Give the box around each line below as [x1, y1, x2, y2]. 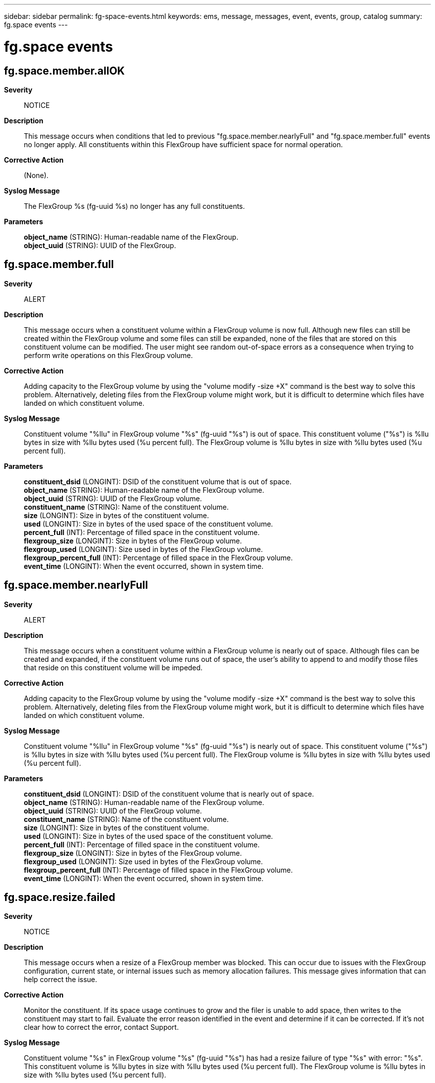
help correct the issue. [24, 975, 97, 984]
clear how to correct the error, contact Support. [24, 1023, 179, 1032]
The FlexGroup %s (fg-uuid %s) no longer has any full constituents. [24, 201, 245, 210]
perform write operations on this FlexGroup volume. [24, 351, 193, 360]
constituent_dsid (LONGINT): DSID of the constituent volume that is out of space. [24, 477, 291, 486]
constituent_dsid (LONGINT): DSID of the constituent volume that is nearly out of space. [24, 789, 314, 798]
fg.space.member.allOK [4, 64, 125, 77]
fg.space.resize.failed [4, 891, 115, 904]
